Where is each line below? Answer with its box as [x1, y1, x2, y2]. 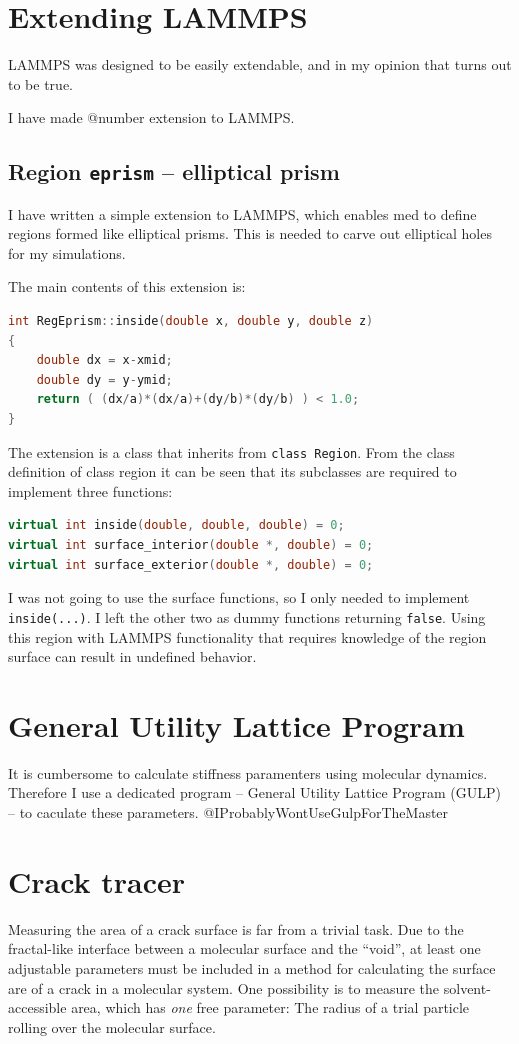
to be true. [8, 73, 73, 94]
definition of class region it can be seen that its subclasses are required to [8, 461, 457, 482]
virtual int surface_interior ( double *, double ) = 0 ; [8, 538, 374, 553]
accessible [8, 997, 67, 1018]
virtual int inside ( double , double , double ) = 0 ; [8, 518, 345, 533]
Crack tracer [8, 860, 186, 901]
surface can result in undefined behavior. [8, 646, 257, 667]
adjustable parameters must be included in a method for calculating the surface [8, 957, 496, 978]
